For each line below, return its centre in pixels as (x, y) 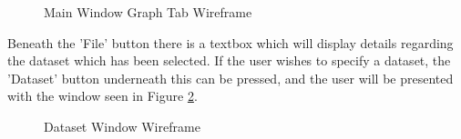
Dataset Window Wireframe (122, 126)
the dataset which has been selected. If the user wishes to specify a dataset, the (229, 60)
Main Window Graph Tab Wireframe (148, 12)
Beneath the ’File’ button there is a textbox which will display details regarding (230, 42)
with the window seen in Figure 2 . (102, 96)
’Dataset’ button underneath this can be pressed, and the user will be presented (230, 78)
